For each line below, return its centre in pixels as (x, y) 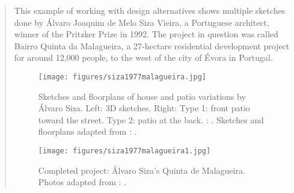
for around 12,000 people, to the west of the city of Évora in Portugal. (143, 57)
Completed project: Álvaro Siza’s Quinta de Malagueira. (142, 170)
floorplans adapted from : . (87, 131)
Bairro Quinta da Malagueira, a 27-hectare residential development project (152, 45)
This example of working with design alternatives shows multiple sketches (150, 10)
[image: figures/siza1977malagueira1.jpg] (124, 151)
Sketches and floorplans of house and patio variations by (142, 96)
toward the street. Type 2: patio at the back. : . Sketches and (151, 119)
